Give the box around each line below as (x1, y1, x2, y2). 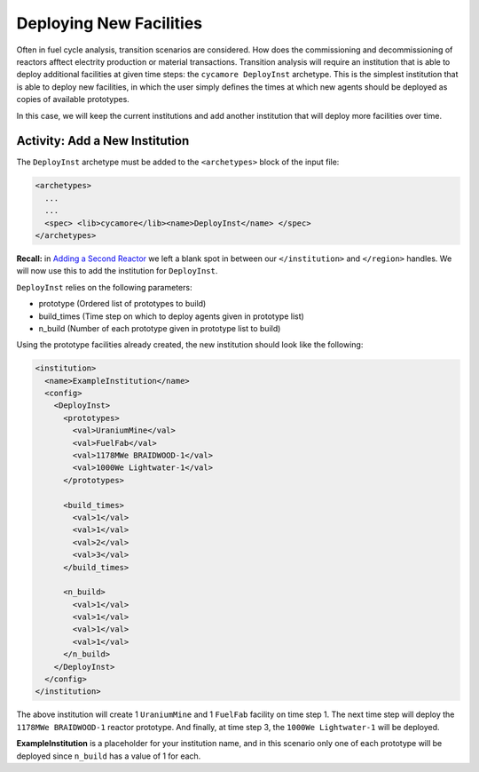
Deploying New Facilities (16, 13, 203, 33)
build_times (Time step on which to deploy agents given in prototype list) (38, 311, 305, 322)
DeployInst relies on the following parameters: (16, 282, 192, 292)
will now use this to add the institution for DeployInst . (16, 266, 218, 276)
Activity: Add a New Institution (16, 133, 190, 148)
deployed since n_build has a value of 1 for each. (16, 751, 201, 761)
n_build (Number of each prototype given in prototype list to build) (38, 322, 281, 333)
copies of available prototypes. (16, 94, 130, 105)
